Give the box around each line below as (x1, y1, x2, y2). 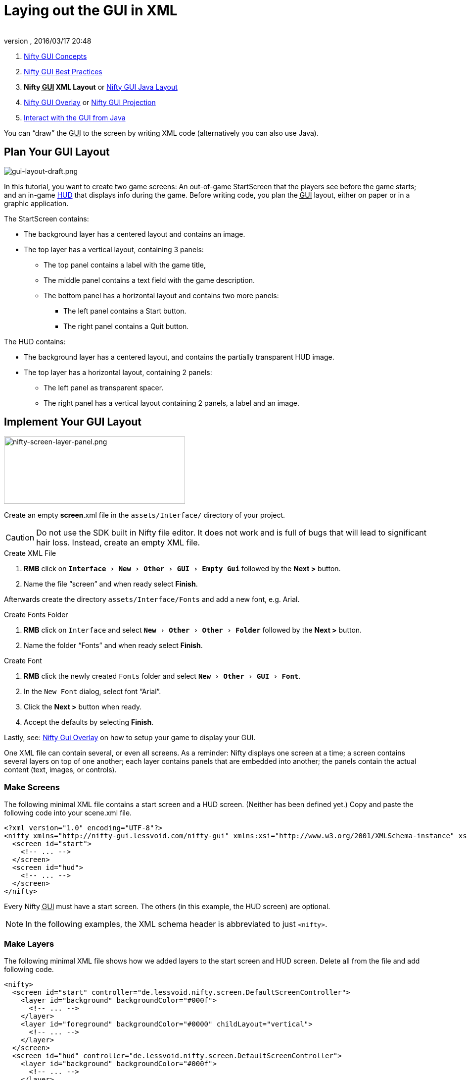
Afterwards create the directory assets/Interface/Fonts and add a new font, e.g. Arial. (4, 595, 300, 604)
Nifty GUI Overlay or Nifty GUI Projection (24, 98, 156, 107)
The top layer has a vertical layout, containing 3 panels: (24, 245, 204, 254)
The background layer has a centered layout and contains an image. (24, 229, 245, 238)
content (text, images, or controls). (4, 765, 117, 774)
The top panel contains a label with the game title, (44, 260, 206, 269)
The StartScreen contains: (4, 214, 89, 223)
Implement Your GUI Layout (4, 416, 142, 429)
